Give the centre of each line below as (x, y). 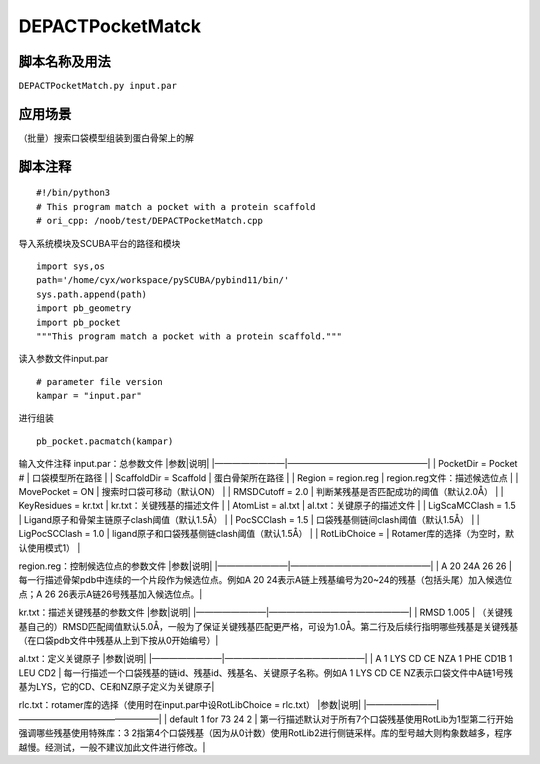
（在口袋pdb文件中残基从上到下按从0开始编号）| (118, 640)
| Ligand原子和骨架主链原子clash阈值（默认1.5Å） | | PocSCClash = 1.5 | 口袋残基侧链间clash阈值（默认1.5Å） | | (249, 519)
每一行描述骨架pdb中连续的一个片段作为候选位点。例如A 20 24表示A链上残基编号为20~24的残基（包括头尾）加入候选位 (265, 580)
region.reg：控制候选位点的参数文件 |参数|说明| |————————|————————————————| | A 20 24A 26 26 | (265, 566)
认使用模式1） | (49, 547)
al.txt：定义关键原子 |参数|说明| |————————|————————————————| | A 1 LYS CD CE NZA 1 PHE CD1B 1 (265, 659)
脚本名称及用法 (64, 61)
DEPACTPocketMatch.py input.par (97, 86)
